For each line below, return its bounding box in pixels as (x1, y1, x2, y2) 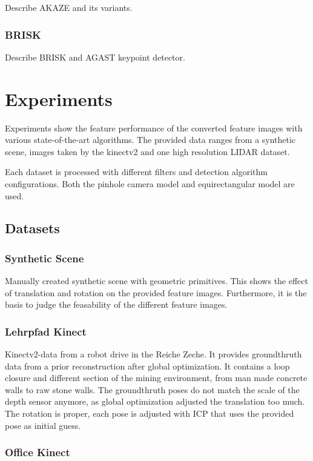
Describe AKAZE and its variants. (5, 1, 133, 13)
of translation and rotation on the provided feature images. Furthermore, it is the (5, 286, 307, 299)
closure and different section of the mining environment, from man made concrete (5, 371, 308, 384)
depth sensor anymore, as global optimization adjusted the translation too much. (5, 395, 305, 408)
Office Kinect (5, 445, 70, 460)
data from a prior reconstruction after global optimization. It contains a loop (5, 359, 290, 372)
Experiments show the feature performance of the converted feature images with (5, 121, 303, 134)
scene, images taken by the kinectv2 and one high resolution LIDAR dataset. (5, 145, 290, 158)
